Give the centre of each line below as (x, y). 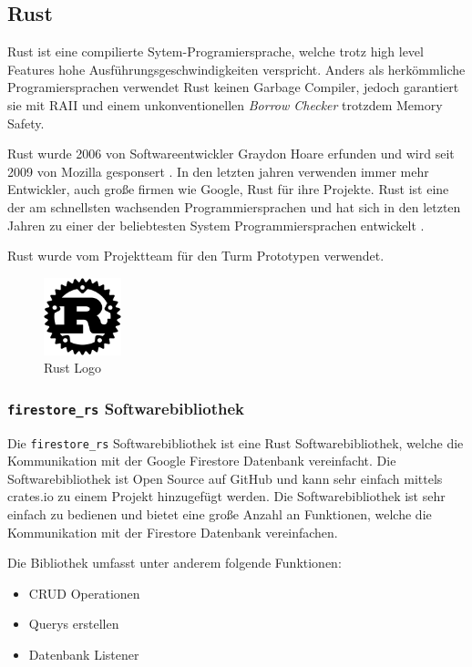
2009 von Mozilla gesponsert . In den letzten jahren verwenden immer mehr (218, 171)
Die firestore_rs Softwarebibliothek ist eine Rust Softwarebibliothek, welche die (236, 442)
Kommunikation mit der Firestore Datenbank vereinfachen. (173, 532)
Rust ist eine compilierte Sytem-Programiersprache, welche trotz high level (215, 51)
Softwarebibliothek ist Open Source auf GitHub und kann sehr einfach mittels (225, 478)
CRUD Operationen (84, 593)
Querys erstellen (74, 624)
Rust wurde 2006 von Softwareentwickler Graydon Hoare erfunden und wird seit (231, 154)
